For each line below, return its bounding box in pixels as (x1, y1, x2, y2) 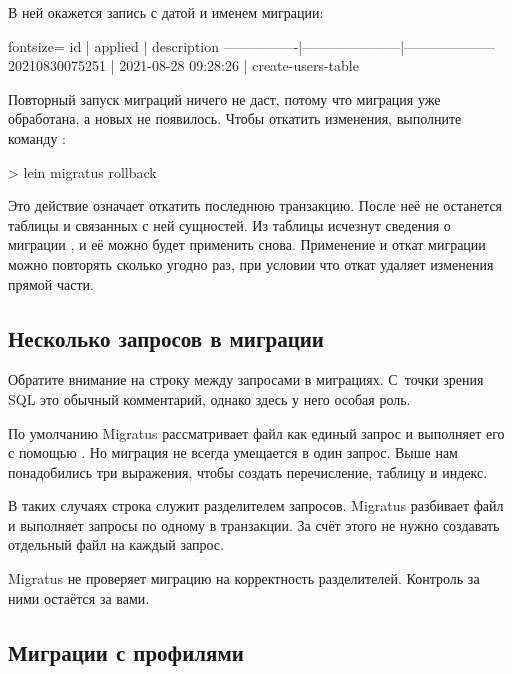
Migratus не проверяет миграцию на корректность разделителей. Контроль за (8, 568, 480, 589)
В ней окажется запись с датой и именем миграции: (8, 2, 324, 22)
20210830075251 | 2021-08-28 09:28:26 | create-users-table (8, 55, 359, 76)
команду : (8, 127, 66, 148)
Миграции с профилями (8, 636, 244, 667)
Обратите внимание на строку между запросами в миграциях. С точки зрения (8, 369, 484, 390)
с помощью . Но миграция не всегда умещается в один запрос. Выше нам (8, 442, 458, 463)
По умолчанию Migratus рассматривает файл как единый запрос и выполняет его (8, 422, 505, 443)
